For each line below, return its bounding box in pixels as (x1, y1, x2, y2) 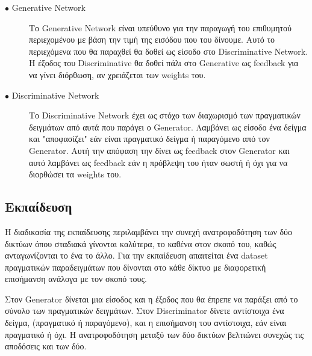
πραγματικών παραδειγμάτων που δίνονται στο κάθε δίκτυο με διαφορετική (5, 260, 266, 273)
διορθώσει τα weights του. (29, 168, 122, 180)
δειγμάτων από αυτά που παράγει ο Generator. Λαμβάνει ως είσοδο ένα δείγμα (29, 120, 307, 133)
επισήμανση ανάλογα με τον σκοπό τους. (5, 272, 147, 285)
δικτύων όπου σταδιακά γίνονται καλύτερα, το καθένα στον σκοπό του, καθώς (5, 237, 276, 250)
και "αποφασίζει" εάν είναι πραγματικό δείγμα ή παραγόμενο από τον (29, 132, 270, 145)
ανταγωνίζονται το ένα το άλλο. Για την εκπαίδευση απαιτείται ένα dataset (5, 249, 268, 262)
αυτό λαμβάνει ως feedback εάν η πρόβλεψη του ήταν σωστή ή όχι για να (29, 156, 288, 168)
